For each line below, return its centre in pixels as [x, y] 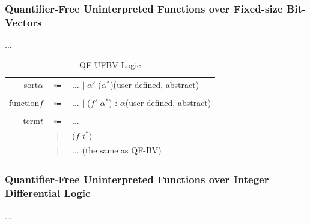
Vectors [23, 22]
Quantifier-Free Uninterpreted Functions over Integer [137, 179]
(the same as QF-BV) [122, 150]
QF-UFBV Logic [110, 64]
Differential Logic [48, 193]
